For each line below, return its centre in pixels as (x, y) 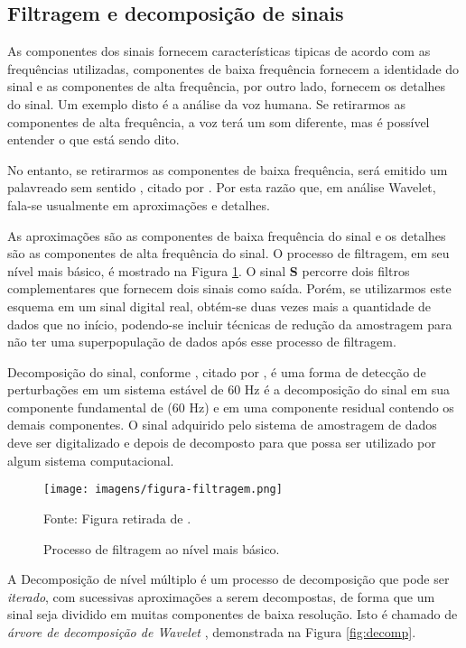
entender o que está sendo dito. (93, 139)
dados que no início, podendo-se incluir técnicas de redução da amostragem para (230, 324)
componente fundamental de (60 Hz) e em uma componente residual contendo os (231, 407)
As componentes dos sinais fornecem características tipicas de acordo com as (219, 51)
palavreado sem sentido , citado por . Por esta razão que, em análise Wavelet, (222, 187)
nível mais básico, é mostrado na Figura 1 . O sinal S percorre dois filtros (209, 270)
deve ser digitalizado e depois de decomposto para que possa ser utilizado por (222, 443)
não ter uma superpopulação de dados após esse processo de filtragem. (202, 342)
